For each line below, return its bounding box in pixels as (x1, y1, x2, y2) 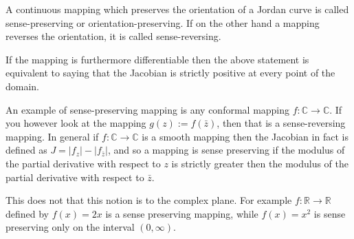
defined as (5, 143, 47, 157)
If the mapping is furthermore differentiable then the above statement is (5, 52, 309, 66)
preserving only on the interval (5, 220, 135, 234)
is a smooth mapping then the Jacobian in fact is (142, 129, 349, 143)
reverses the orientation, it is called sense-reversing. (5, 29, 221, 43)
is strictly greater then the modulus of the (171, 156, 349, 170)
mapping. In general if (5, 129, 99, 143)
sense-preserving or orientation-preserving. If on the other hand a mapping (5, 15, 320, 30)
